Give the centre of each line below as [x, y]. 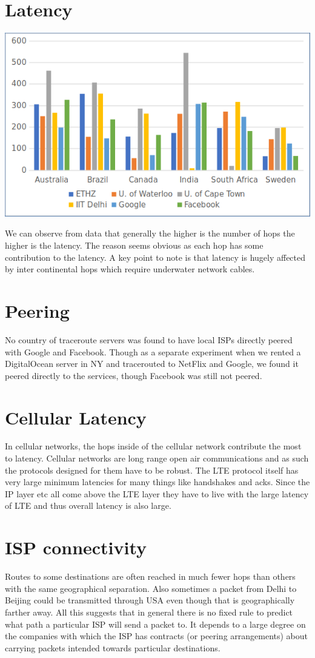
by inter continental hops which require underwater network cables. [130, 269]
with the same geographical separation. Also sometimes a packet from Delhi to [151, 588]
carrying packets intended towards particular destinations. [113, 647]
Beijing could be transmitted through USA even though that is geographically [150, 600]
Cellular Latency [76, 417]
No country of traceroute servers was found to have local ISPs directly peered [149, 339]
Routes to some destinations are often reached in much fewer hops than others [150, 576]
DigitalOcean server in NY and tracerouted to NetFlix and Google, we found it [152, 364]
